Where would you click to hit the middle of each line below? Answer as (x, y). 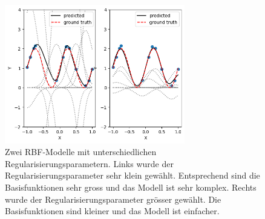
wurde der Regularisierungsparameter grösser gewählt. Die (113, 199)
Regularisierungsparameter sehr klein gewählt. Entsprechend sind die (132, 175)
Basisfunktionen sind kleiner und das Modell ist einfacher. (112, 211)
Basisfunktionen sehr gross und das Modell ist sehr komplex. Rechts (131, 187)
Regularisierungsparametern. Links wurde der (89, 163)
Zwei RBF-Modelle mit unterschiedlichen (81, 152)
